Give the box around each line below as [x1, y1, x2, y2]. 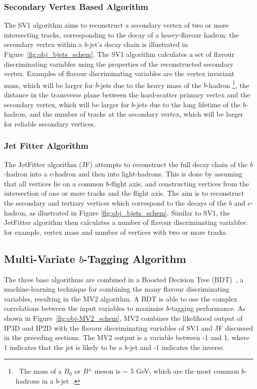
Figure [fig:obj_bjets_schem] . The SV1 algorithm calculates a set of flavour [4, 49, 235, 59]
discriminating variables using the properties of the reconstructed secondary [4, 58, 234, 69]
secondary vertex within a [4, 39, 83, 49]
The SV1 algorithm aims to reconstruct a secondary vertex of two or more [4, 20, 229, 30]
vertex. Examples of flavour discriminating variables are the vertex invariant [4, 68, 235, 79]
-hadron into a [4, 169, 47, 179]
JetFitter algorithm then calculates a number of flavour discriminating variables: [4, 217, 248, 227]
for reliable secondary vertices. [4, 118, 96, 129]
